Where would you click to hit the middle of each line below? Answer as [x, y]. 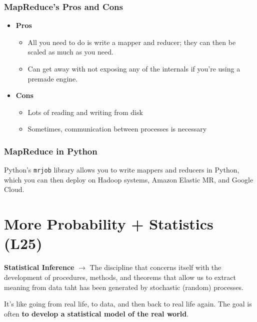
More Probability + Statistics [109, 224]
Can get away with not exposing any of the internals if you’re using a [134, 68]
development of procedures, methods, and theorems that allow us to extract [120, 277]
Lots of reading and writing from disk [85, 112]
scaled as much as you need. [70, 52]
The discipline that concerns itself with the [155, 267]
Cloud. [14, 189]
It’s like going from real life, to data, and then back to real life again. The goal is [128, 304]
